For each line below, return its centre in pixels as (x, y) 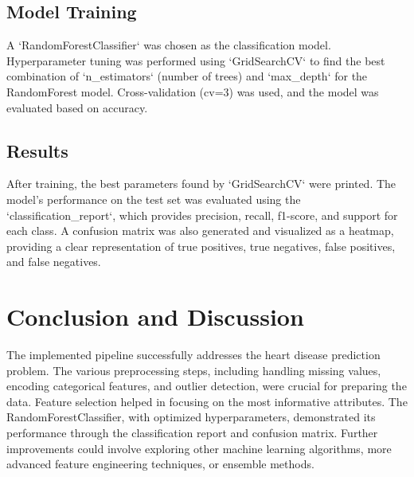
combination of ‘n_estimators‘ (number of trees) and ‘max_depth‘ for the (187, 76)
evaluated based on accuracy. (77, 107)
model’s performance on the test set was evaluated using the (154, 199)
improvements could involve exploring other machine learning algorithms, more (199, 448)
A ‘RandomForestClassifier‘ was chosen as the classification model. (169, 45)
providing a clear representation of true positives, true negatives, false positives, (201, 246)
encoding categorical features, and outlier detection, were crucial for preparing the (207, 386)
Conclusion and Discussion (155, 317)
